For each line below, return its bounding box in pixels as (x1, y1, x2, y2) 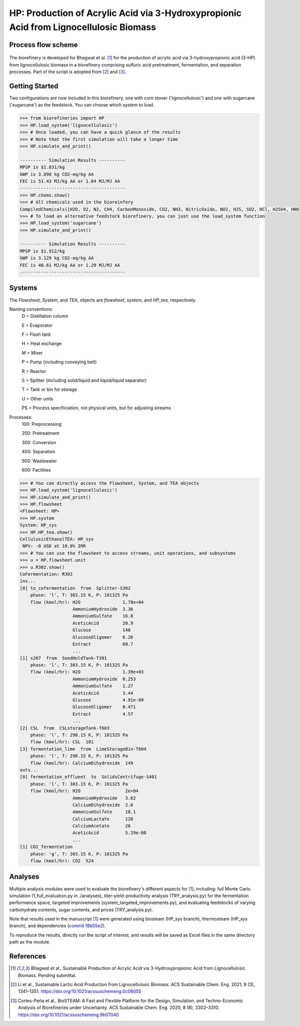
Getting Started (9, 81, 58, 90)
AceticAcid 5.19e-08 (72, 830, 147, 836)
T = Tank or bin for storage (21, 386, 77, 392)
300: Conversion (21, 439, 56, 445)
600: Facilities (21, 467, 51, 473)
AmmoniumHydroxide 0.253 (72, 676, 136, 682)
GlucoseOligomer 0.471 (72, 704, 136, 710)
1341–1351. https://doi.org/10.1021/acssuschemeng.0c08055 (18, 989, 141, 995)
